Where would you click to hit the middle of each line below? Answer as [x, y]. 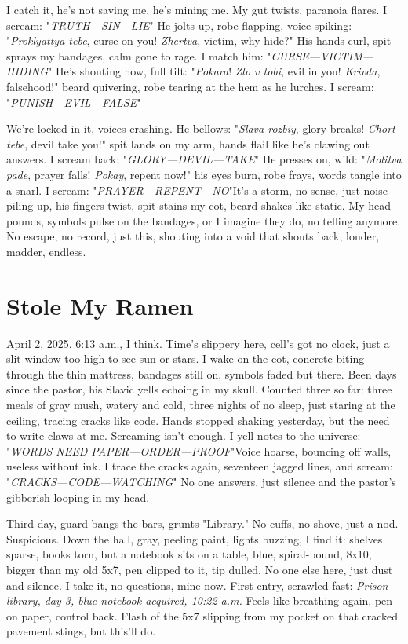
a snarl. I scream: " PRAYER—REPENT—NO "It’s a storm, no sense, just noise [197, 190]
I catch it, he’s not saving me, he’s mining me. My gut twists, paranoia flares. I [197, 9]
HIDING [27, 71]
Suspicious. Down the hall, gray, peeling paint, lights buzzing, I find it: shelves [195, 538]
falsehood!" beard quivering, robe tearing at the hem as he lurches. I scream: [190, 86]
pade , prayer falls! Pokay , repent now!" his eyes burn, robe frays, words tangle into [204, 174]
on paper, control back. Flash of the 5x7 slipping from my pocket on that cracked [202, 615]
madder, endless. [46, 251]
